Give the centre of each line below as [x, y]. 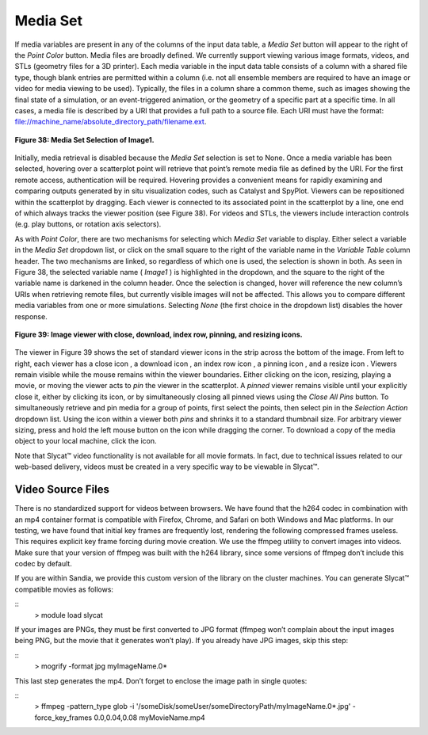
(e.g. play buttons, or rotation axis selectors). [88, 224]
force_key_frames [63, 718]
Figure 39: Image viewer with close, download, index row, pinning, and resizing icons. [159, 334]
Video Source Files [62, 490]
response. [31, 316]
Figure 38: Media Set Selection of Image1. [84, 139]
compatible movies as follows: [64, 589]
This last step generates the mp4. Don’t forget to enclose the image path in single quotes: [161, 680]
